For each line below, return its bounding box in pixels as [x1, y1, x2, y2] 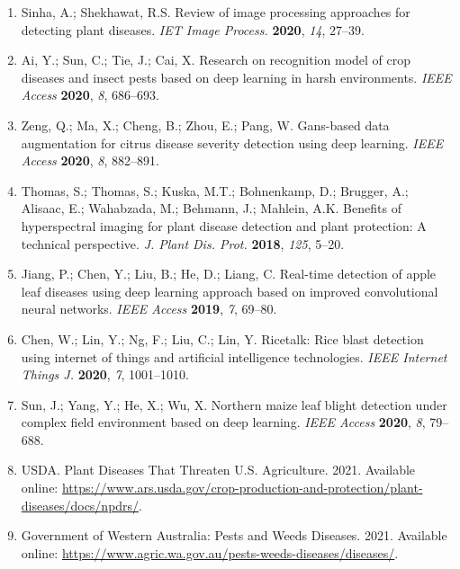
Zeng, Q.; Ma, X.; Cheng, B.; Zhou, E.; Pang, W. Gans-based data [21, 115, 390, 134]
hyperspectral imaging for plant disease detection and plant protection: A [21, 216, 427, 235]
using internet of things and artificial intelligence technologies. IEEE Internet [21, 347, 447, 366]
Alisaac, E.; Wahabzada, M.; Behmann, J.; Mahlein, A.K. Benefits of [21, 199, 401, 218]
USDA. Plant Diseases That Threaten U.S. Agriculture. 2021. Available [21, 460, 416, 479]
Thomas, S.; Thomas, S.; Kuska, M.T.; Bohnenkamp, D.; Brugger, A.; [21, 181, 409, 200]
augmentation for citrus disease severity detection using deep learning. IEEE [21, 133, 444, 152]
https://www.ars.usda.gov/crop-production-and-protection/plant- [61, 478, 423, 497]
